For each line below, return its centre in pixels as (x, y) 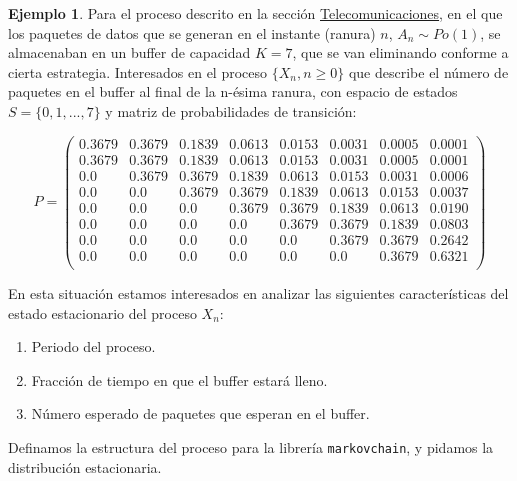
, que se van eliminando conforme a (400, 52)
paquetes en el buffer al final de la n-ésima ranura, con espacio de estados (233, 91)
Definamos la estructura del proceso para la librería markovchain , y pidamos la (251, 446)
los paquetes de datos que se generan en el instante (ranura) (192, 32)
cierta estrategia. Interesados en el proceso (138, 71)
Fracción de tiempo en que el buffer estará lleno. (179, 379)
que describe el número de (428, 71)
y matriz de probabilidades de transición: (231, 110)
